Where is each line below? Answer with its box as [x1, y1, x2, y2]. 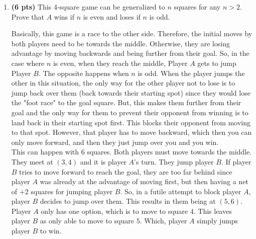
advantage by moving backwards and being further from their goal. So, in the [11, 48, 249, 58]
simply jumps [197, 215, 238, 226]
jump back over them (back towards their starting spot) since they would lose [11, 87, 250, 98]
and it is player [80, 156, 126, 167]
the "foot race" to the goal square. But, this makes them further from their [11, 97, 241, 108]
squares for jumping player [31, 186, 113, 196]
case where [11, 57, 45, 68]
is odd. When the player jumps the [138, 67, 245, 78]
